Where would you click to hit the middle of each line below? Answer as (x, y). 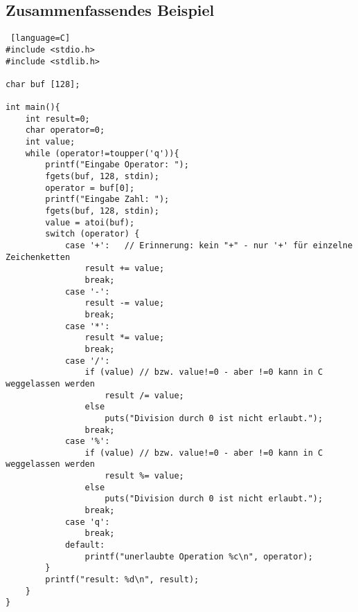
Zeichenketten (38, 257)
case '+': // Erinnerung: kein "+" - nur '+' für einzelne (209, 246)
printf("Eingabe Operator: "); (117, 165)
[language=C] (41, 38)
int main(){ (33, 108)
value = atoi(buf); (90, 222)
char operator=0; (65, 130)
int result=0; (57, 119)
